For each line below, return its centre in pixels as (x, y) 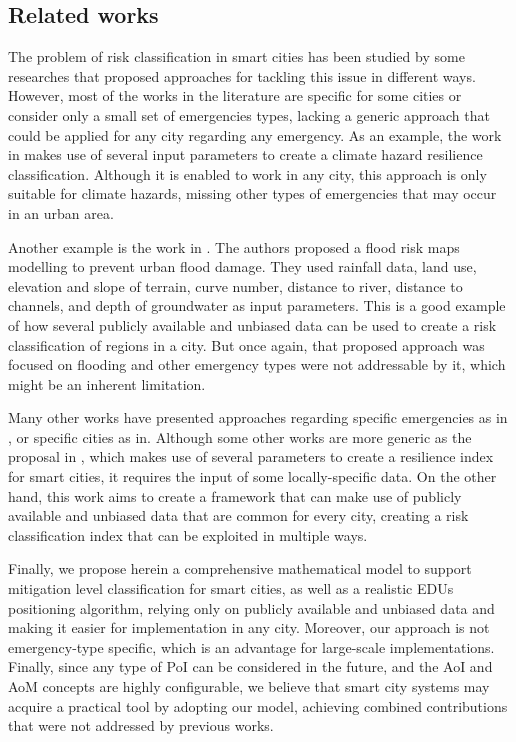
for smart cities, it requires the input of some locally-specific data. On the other (252, 476)
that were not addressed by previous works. (141, 725)
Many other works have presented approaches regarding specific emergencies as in (258, 417)
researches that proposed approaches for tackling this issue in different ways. (242, 75)
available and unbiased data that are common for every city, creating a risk (238, 515)
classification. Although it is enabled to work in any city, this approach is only (247, 173)
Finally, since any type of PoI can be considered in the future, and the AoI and (250, 666)
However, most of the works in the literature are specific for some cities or (235, 95)
